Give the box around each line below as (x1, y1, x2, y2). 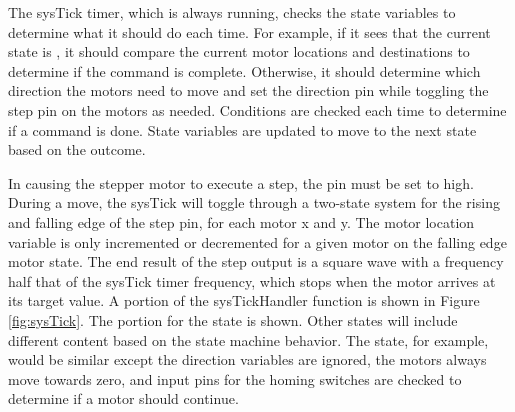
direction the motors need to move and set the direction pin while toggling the (8, 80, 489, 101)
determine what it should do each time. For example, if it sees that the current (8, 21, 491, 42)
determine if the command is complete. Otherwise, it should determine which (8, 60, 481, 81)
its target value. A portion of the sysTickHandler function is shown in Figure (8, 290, 480, 311)
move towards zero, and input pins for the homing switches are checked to (8, 368, 462, 389)
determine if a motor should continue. (8, 388, 239, 409)
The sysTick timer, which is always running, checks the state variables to (8, 2, 456, 22)
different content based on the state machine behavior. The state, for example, (8, 329, 489, 350)
